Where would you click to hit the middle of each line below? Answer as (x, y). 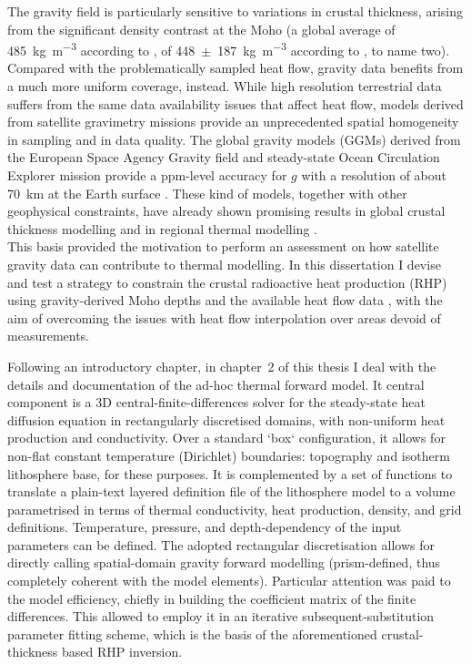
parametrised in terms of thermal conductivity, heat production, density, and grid (235, 509)
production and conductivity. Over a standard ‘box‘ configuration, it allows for (226, 438)
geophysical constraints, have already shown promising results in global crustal (226, 211)
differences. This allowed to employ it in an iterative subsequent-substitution (221, 616)
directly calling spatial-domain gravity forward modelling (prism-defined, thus (224, 562)
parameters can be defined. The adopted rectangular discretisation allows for (221, 544)
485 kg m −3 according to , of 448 (101, 49)
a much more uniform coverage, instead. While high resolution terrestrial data (225, 86)
